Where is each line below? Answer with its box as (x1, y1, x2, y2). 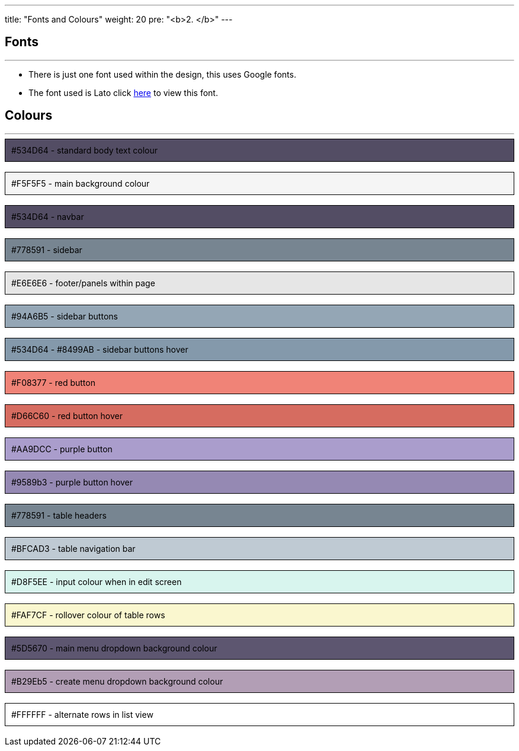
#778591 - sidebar (11, 244, 82, 255)
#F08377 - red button (11, 377, 95, 388)
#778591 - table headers (11, 510, 107, 520)
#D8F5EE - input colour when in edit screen (11, 576, 182, 587)
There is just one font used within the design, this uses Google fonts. (28, 69, 296, 79)
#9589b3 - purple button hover (11, 477, 133, 487)
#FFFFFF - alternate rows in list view (11, 709, 153, 720)
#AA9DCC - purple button (11, 443, 113, 454)
